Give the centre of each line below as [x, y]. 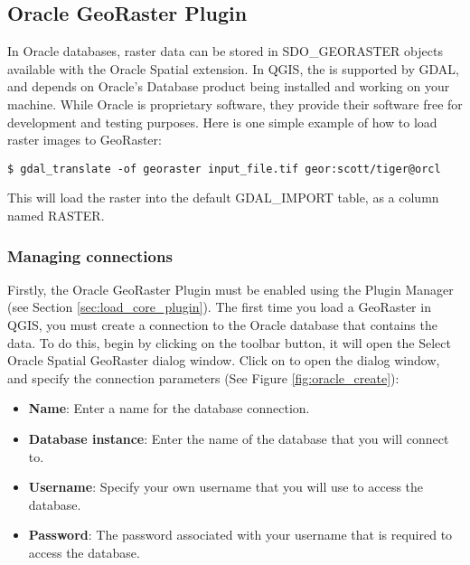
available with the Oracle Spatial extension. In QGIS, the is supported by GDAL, [233, 68]
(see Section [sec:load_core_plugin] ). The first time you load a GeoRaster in [219, 307]
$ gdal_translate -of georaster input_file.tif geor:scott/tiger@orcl [224, 169]
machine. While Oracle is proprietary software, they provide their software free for [235, 104]
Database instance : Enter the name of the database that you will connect [239, 438]
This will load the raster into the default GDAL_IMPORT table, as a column [223, 198]
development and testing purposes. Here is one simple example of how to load [222, 122]
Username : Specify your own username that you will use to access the [226, 487]
